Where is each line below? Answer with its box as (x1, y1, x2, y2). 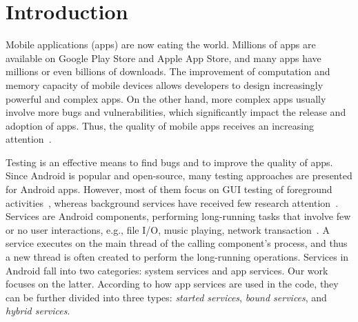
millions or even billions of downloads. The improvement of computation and (6, 64, 330, 79)
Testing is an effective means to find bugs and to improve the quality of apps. (6, 154, 333, 169)
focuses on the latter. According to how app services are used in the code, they (6, 276, 339, 291)
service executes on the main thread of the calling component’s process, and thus (6, 236, 348, 250)
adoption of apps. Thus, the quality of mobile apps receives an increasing (6, 118, 314, 132)
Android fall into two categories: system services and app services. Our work (6, 263, 328, 277)
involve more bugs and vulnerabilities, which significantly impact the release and (6, 105, 346, 119)
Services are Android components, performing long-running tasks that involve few (6, 209, 351, 223)
